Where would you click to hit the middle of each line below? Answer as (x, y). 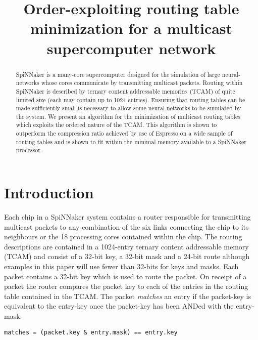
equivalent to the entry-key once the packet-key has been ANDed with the (119, 306)
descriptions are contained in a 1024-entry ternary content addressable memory (126, 246)
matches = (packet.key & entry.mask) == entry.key (91, 332)
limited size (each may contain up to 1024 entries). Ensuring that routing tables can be (131, 99)
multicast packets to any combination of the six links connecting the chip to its (126, 226)
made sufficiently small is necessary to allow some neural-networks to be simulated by (128, 108)
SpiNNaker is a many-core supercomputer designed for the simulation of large (118, 74)
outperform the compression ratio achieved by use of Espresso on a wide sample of (124, 133)
